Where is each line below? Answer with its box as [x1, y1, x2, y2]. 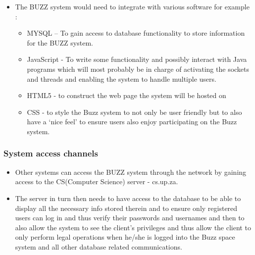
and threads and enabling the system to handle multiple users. [27, 73, 216, 84]
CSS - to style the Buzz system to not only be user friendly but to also [27, 106, 242, 117]
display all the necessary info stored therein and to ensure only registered [15, 203, 238, 213]
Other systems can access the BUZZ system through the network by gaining [15, 166, 247, 177]
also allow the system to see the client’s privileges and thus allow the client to [15, 222, 251, 232]
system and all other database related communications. [15, 241, 182, 252]
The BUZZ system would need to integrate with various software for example [15, 1, 250, 11]
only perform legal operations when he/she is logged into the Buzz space [15, 232, 235, 242]
